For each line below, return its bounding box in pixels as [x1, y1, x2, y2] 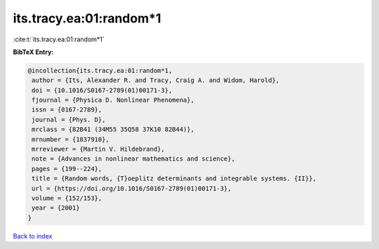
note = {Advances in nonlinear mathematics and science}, [32, 155, 235, 163]
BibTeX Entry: [13, 48, 54, 56]
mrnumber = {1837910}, [32, 135, 110, 143]
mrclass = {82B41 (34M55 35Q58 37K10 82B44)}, [32, 126, 194, 133]
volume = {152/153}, [32, 194, 102, 202]
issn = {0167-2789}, [32, 106, 102, 114]
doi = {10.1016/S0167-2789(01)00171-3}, [32, 86, 173, 94]
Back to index [13, 231, 53, 240]
